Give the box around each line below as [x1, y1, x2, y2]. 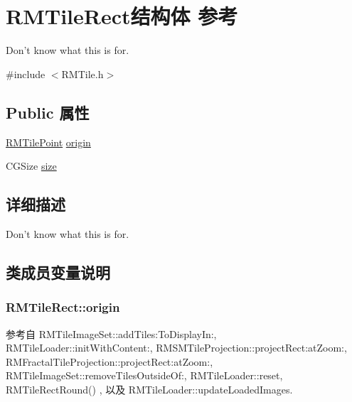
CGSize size [6, 158, 57, 173]
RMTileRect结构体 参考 [6, 1, 238, 31]
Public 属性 [6, 101, 90, 123]
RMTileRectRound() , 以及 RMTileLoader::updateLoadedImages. [6, 381, 293, 396]
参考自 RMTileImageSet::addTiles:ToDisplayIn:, [6, 326, 217, 341]
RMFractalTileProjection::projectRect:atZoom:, [6, 354, 213, 369]
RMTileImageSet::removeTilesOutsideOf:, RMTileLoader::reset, [6, 368, 283, 383]
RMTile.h [61, 66, 104, 81]
